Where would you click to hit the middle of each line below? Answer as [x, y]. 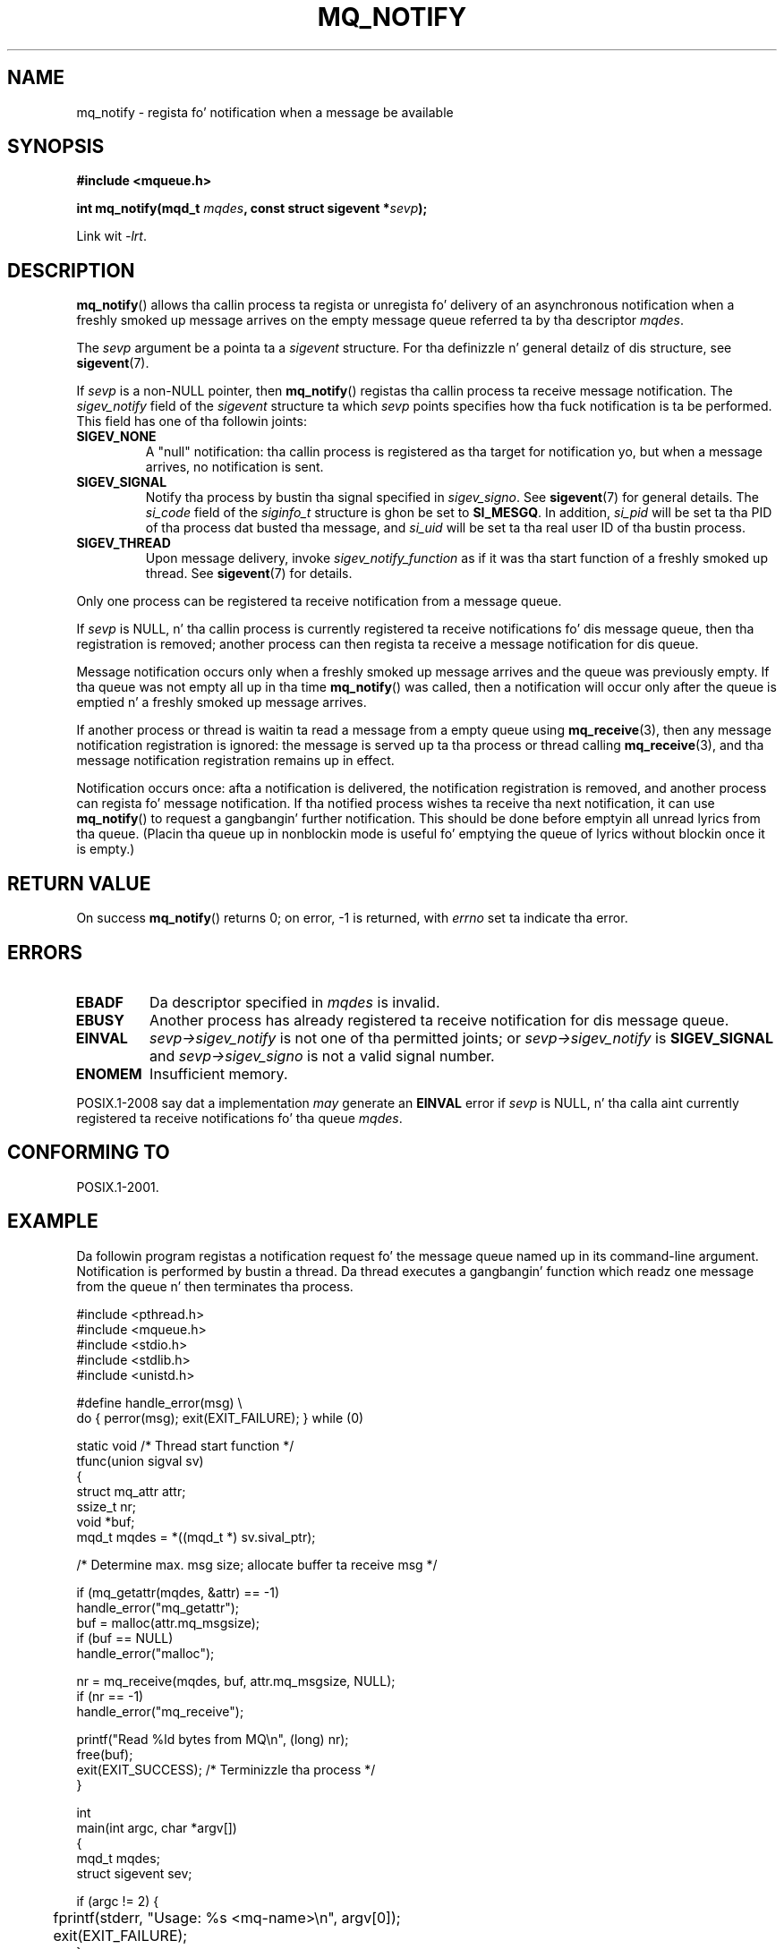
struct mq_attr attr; [131, 1491]
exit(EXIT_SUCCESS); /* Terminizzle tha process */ [226, 1769]
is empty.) [106, 849]
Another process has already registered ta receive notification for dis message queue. [439, 1020]
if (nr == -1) [110, 1696]
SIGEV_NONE [116, 437]
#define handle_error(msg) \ [159, 1402]
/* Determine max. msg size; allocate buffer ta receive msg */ [257, 1564]
